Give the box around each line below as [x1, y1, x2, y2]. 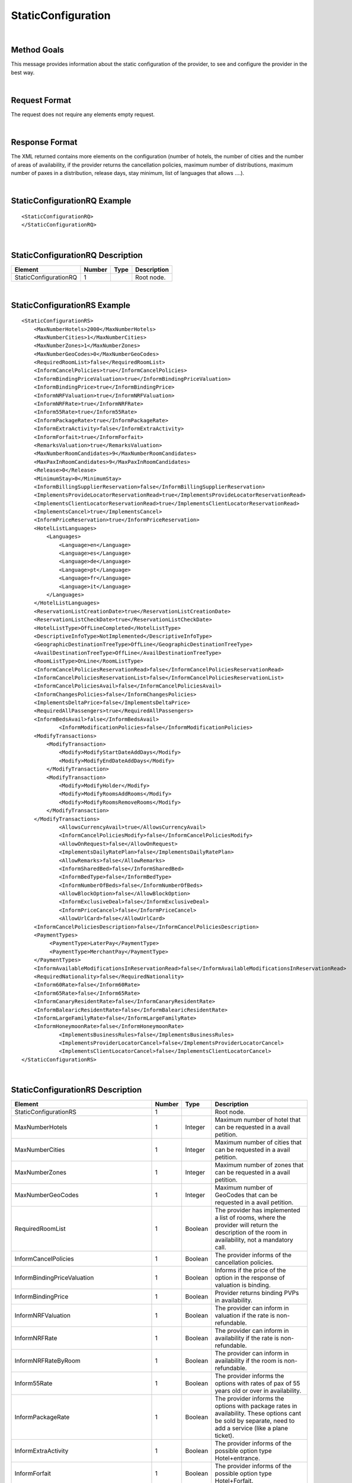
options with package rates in [215, 1402, 297, 1410]
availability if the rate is [215, 1334, 280, 1342]
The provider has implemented [215, 1206, 300, 1214]
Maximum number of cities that [215, 1138, 302, 1147]
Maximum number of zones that [215, 1161, 304, 1169]
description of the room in [215, 1229, 287, 1237]
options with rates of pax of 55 [215, 1379, 300, 1387]
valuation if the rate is [215, 1312, 276, 1320]
